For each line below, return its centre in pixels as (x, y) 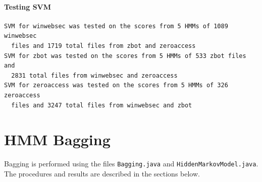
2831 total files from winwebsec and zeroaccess (94, 75)
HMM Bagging (57, 139)
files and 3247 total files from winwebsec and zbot (102, 105)
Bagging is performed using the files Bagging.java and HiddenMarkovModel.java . (131, 164)
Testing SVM (28, 6)
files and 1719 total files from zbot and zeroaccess (103, 46)
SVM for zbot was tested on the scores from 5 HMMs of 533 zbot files (125, 56)
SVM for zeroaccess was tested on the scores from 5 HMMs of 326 (116, 85)
